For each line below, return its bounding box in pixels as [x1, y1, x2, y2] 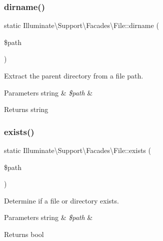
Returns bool [4, 228, 44, 239]
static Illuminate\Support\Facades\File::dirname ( [4, 20, 159, 30]
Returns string [4, 104, 48, 114]
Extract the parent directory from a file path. [4, 70, 143, 80]
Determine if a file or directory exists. [4, 195, 119, 205]
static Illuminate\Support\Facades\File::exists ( [4, 145, 151, 155]
